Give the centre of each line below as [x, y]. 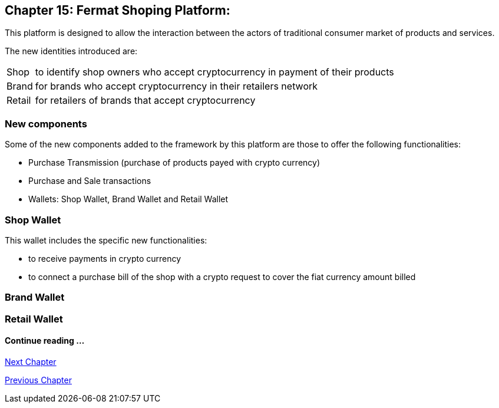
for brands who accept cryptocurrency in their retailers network [176, 86]
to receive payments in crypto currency [105, 258]
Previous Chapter [38, 380]
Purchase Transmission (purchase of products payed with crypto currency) [174, 163]
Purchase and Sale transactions [90, 181]
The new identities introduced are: [71, 51]
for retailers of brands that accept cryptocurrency [145, 101]
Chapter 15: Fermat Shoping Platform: [118, 10]
